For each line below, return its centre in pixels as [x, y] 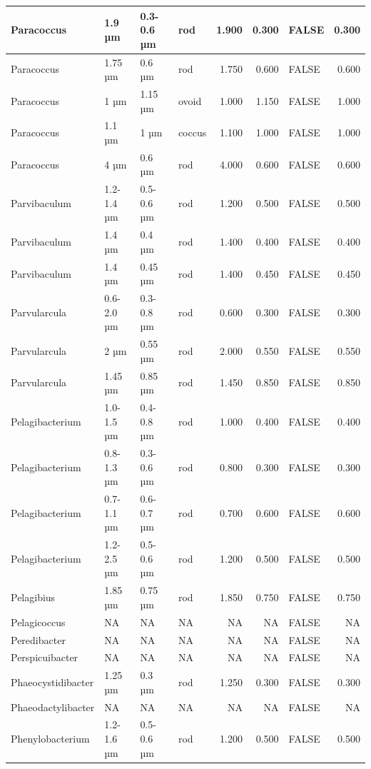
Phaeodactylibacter [53, 707]
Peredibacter [38, 639]
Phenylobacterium [50, 739]
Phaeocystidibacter [52, 682]
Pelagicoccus [38, 622]
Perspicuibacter [45, 657]
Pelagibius [33, 597]
